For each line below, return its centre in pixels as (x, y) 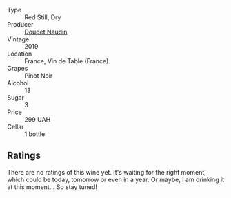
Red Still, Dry (43, 17)
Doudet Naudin (46, 32)
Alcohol (18, 83)
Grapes (18, 68)
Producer (20, 24)
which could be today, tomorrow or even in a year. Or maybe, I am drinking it (116, 179)
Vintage (18, 39)
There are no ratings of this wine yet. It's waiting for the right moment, (107, 172)
